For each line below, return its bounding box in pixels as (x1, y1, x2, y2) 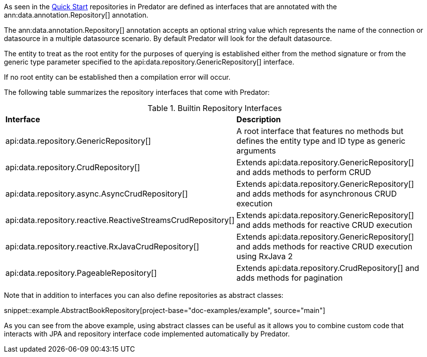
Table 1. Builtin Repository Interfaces (148, 103, 282, 113)
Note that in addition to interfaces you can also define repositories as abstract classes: (4, 291, 284, 299)
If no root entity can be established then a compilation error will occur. (4, 73, 230, 81)
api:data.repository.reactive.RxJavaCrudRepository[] (5, 242, 200, 251)
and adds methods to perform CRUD (236, 167, 371, 177)
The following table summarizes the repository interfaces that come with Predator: (4, 88, 270, 96)
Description (236, 114, 281, 124)
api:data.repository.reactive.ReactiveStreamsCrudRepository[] (5, 215, 235, 225)
